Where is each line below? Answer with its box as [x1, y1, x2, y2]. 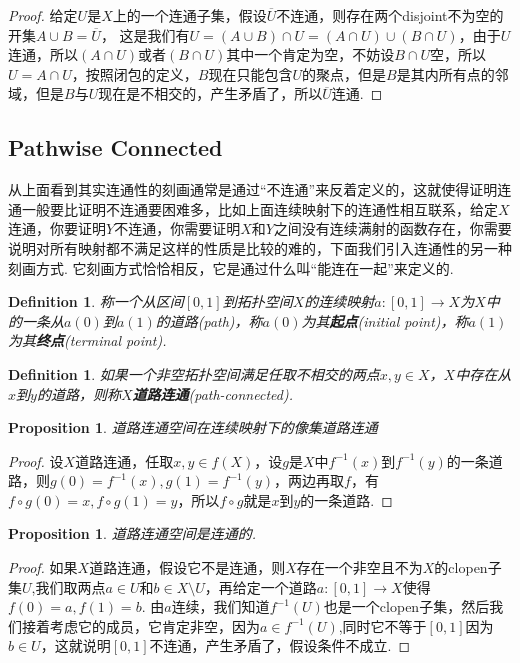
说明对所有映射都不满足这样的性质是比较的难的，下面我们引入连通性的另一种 [8, 237, 512, 258]
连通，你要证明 [8, 218, 106, 239]
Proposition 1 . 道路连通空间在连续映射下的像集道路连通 [8, 417, 378, 438]
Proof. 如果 [8, 557, 78, 578]
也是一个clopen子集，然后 [323, 596, 490, 617]
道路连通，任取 [75, 450, 174, 471]
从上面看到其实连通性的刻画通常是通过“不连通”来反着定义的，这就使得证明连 [8, 179, 512, 200]
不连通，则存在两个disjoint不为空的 [276, 5, 504, 25]
